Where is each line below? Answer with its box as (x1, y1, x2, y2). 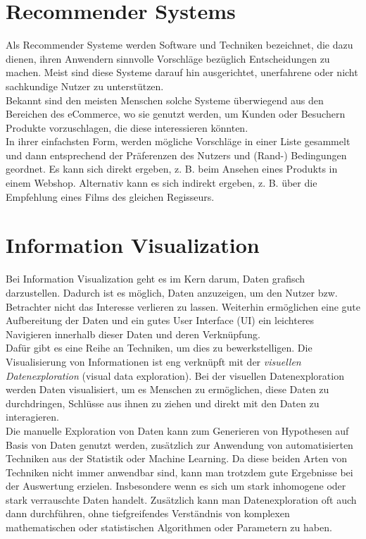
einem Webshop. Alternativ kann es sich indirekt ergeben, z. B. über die (6, 175, 317, 190)
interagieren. (6, 409, 59, 424)
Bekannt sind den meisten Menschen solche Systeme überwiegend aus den (6, 92, 324, 107)
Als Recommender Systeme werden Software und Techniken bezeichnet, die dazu (6, 37, 353, 52)
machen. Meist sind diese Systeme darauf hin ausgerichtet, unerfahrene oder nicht (6, 65, 358, 80)
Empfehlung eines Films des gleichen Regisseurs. (6, 189, 215, 204)
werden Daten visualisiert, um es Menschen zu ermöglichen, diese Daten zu (6, 382, 329, 397)
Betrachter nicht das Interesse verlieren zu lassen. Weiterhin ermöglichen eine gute (6, 299, 361, 314)
